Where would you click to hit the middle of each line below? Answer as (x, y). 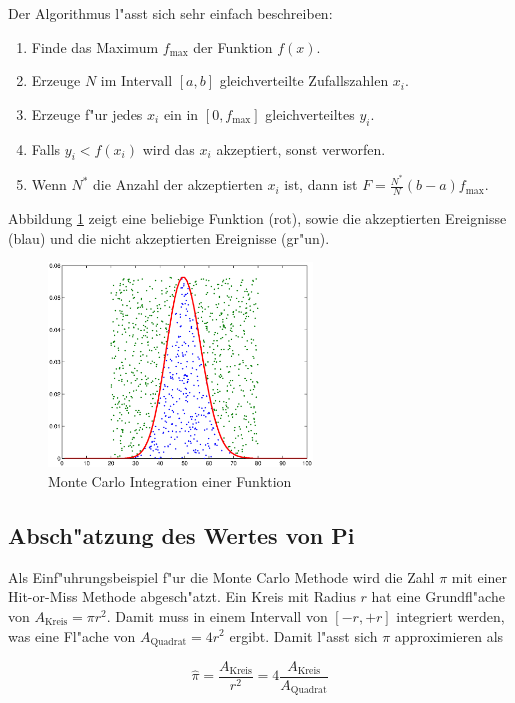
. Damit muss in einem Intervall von (217, 615)
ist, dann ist (321, 184)
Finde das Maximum (95, 46)
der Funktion (233, 46)
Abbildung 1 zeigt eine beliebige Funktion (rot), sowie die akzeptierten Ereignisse (257, 218)
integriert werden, (450, 615)
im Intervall (136, 80)
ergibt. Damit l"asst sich (303, 635)
